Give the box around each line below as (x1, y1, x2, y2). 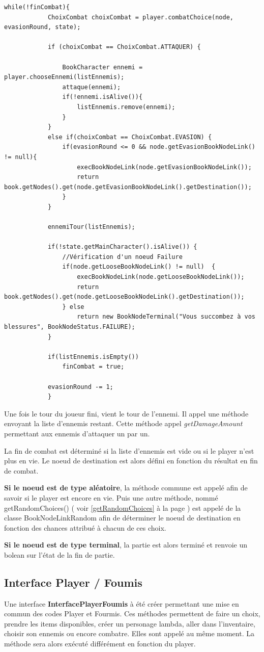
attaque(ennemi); (62, 83, 121, 91)
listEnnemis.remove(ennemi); (77, 103, 175, 111)
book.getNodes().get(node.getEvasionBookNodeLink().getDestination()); (4, 183, 252, 191)
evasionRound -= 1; (47, 383, 113, 390)
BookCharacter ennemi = (62, 63, 143, 71)
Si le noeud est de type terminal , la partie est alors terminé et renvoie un (4, 539, 248, 550)
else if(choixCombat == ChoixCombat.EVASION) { (47, 133, 212, 141)
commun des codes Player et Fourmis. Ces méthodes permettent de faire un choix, (4, 608, 260, 619)
